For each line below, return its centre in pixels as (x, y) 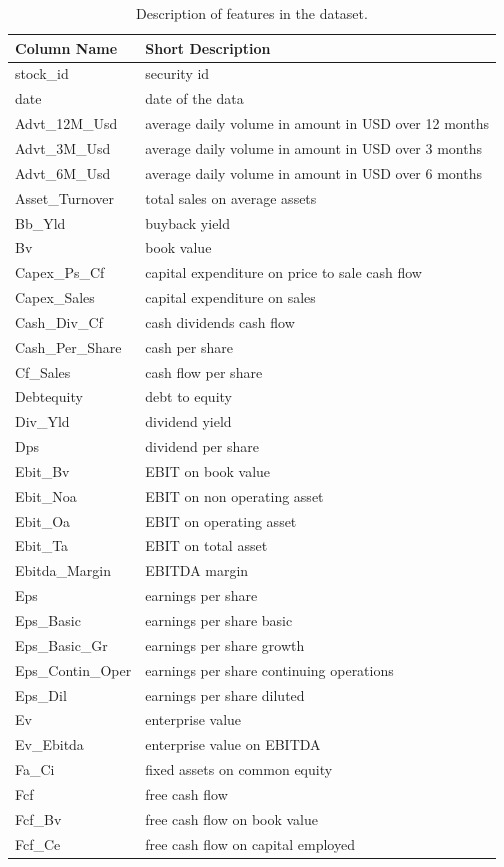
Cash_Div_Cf (59, 321)
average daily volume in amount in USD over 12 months (317, 123)
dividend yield (188, 421)
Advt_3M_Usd (63, 147)
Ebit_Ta (42, 545)
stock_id (42, 73)
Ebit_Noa (46, 495)
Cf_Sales (43, 371)
